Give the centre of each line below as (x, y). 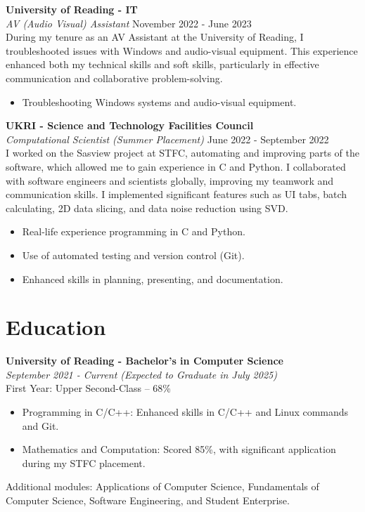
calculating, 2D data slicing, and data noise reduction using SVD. (147, 208)
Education (56, 327)
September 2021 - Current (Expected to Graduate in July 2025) (141, 374)
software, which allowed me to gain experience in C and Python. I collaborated (176, 166)
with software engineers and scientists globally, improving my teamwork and (170, 180)
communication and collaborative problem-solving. (114, 78)
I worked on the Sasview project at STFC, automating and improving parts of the (182, 153)
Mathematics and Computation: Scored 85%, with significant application (179, 449)
